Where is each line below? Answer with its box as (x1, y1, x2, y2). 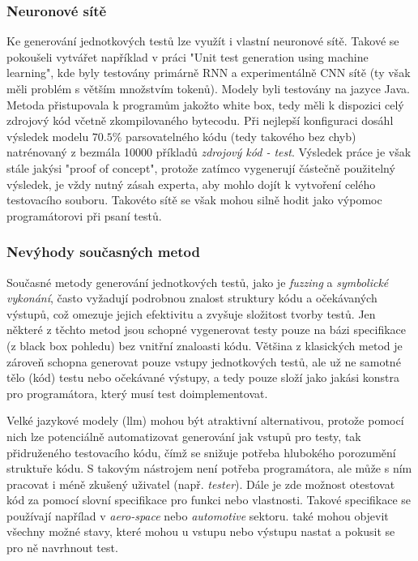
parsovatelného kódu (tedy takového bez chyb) (126, 127, 356, 144)
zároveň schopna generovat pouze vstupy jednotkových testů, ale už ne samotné (6, 353, 401, 370)
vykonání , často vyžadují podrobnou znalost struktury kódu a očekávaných (6, 289, 377, 306)
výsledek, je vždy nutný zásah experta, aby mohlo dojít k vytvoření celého (6, 175, 376, 192)
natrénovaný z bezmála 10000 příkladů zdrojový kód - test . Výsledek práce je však (6, 143, 412, 161)
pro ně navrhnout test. (6, 539, 118, 556)
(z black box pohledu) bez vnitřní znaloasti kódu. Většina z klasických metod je (6, 336, 403, 353)
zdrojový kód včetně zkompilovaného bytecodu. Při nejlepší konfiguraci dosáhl (6, 112, 394, 129)
